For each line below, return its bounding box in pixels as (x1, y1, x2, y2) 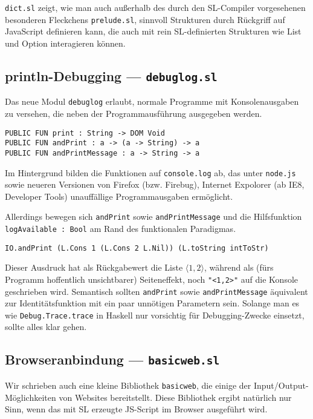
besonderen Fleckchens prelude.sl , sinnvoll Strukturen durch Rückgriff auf (5, 13, 285, 25)
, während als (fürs (204, 261, 274, 274)
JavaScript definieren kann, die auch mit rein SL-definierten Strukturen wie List (5, 25, 302, 38)
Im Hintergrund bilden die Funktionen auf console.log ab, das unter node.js (5, 166, 296, 179)
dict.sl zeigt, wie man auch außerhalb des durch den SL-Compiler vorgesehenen (5, 1, 306, 13)
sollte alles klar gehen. (5, 320, 87, 333)
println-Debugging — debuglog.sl (5, 66, 218, 85)
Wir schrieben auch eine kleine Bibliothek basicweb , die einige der (5, 378, 251, 391)
